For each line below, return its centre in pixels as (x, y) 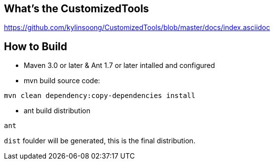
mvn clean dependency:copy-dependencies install (100, 96)
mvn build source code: (62, 81)
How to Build (36, 46)
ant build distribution (57, 111)
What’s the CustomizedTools (77, 9)
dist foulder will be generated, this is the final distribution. (100, 141)
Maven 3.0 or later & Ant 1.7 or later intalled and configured (119, 66)
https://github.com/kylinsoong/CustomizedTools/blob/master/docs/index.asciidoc (137, 28)
